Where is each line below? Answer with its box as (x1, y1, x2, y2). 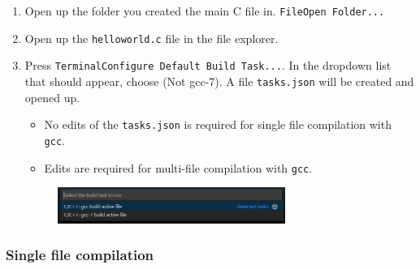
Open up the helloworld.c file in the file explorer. (24, 29, 279, 46)
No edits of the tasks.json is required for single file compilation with (44, 116, 392, 133)
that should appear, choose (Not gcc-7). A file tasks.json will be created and (24, 72, 414, 89)
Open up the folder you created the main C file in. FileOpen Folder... (24, 2, 385, 19)
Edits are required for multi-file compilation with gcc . (44, 159, 313, 176)
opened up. (24, 88, 80, 105)
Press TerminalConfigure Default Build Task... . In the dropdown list (24, 57, 392, 74)
